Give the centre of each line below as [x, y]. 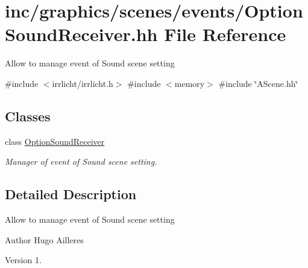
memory [190, 83]
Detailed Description [71, 194]
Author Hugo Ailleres [44, 239]
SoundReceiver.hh [81, 34]
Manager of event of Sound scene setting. [81, 161]
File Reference [225, 34]
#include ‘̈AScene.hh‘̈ [258, 83]
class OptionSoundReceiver [55, 141]
